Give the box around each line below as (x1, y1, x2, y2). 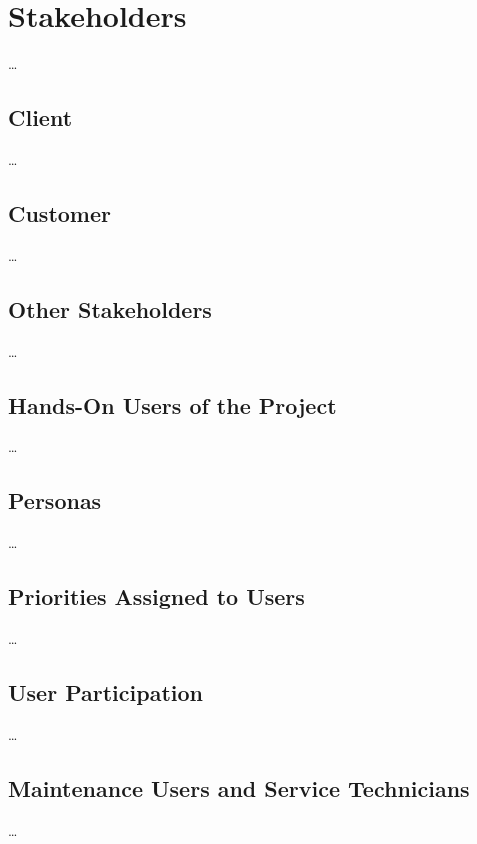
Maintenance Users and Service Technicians (8, 772, 470, 803)
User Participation (8, 676, 203, 707)
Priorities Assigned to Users (8, 581, 305, 612)
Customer (8, 197, 112, 228)
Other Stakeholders (8, 293, 212, 324)
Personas (8, 485, 102, 516)
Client (8, 102, 73, 133)
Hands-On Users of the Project (8, 389, 337, 420)
